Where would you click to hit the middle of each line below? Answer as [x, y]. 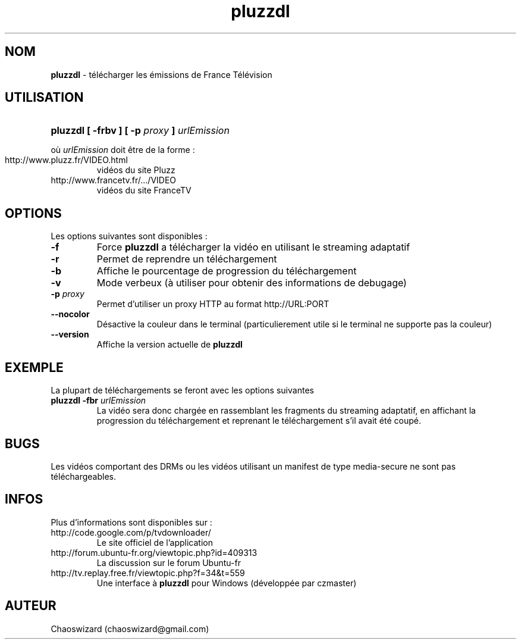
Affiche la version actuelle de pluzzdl [170, 345]
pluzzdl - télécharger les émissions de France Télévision [161, 74]
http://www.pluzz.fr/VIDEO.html [66, 160]
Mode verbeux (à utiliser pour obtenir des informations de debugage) [252, 283]
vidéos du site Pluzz [136, 170]
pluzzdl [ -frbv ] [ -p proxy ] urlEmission [140, 131]
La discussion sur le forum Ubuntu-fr [169, 562]
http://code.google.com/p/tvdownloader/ [131, 532]
